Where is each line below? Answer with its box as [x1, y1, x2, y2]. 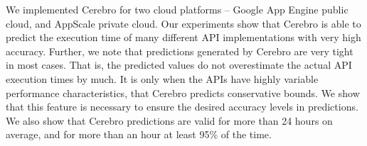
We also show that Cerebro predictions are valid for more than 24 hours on [6, 113, 333, 128]
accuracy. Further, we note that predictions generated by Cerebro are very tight [6, 43, 353, 58]
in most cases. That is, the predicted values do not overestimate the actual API [6, 57, 352, 72]
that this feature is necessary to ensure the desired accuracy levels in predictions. [6, 99, 358, 114]
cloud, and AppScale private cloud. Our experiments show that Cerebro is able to [6, 16, 361, 30]
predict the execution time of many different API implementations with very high [6, 30, 361, 45]
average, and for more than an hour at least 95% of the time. [6, 127, 272, 142]
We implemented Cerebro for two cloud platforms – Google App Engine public [6, 2, 349, 16]
